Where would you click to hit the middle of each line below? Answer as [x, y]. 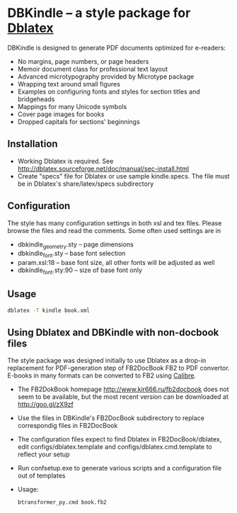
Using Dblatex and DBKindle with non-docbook [113, 333]
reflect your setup [44, 454]
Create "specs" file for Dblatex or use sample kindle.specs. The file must [123, 176]
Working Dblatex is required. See [65, 161]
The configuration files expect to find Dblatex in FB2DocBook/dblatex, [120, 439]
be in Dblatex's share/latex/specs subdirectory [86, 184]
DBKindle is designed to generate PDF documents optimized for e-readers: [117, 47]
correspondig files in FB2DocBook [68, 426]
